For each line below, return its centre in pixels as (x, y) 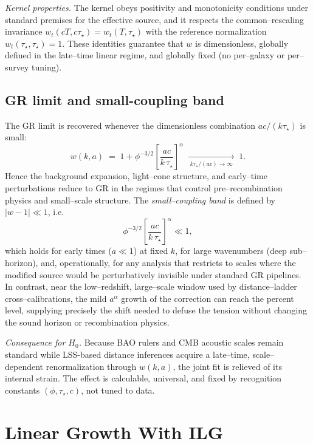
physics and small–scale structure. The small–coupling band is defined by (140, 200)
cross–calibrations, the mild (56, 298)
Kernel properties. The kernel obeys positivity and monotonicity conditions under (157, 7)
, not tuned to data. (118, 390)
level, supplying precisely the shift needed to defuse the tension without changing (156, 310)
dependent (24, 366)
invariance (24, 31)
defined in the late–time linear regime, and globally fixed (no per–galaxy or (145, 55)
